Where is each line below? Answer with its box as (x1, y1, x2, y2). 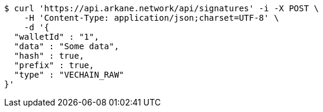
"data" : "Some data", (14, 41, 119, 51)
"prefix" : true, (14, 60, 94, 70)
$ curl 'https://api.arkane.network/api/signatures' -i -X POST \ (4, 4, 319, 13)
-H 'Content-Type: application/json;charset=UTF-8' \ (24, 13, 279, 23)
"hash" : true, (14, 51, 84, 60)
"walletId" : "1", (14, 32, 100, 41)
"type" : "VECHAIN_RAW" (14, 70, 124, 79)
